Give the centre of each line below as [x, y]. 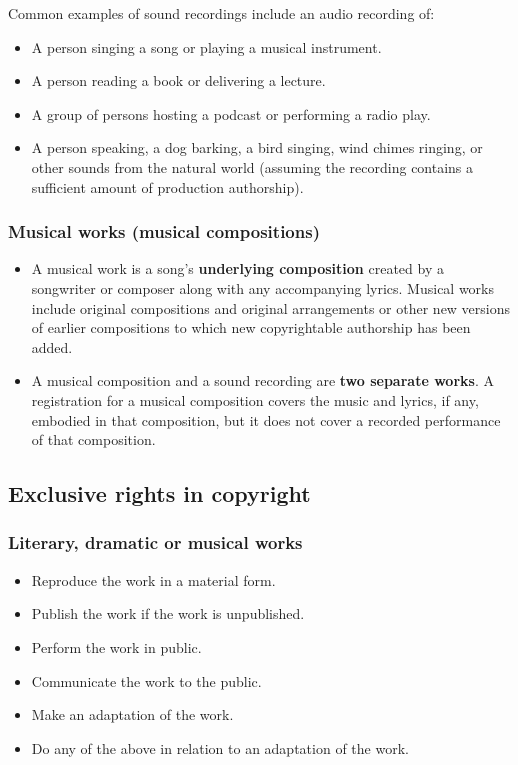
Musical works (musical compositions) [164, 231]
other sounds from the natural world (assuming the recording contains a [252, 166]
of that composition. [93, 439]
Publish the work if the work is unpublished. [168, 613]
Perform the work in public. [116, 646]
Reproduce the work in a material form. [153, 579]
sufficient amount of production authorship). [167, 186]
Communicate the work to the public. [146, 680]
